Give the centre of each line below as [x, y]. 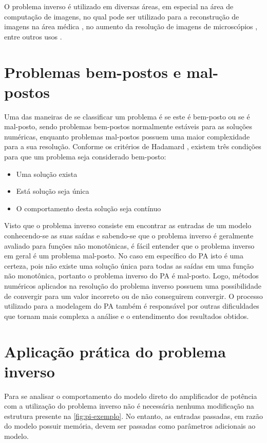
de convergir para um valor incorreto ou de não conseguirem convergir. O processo [133, 296]
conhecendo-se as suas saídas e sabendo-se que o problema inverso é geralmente [129, 236]
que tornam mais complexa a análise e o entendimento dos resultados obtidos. [127, 316]
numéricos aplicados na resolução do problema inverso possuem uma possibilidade [133, 286]
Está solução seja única [53, 191]
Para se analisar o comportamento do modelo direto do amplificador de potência [131, 396]
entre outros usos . [33, 36]
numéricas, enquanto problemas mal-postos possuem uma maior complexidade [127, 136]
